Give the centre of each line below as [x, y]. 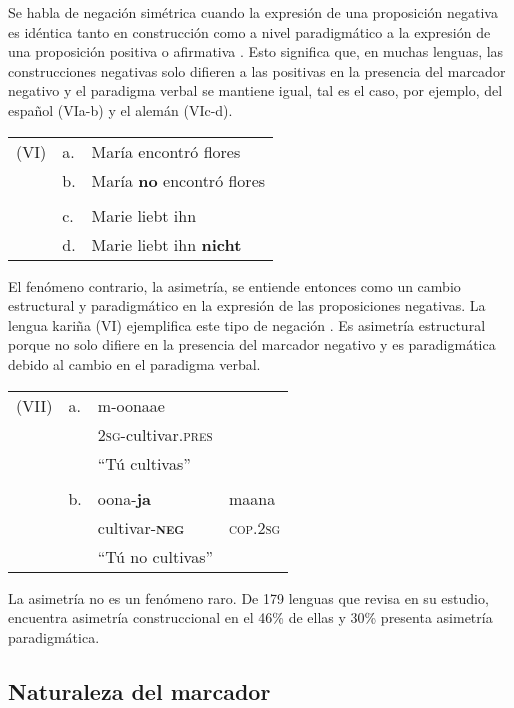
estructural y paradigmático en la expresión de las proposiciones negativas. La [247, 305]
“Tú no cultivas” [155, 556]
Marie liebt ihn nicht [166, 244]
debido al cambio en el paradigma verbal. [134, 363]
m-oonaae [131, 405]
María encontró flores [166, 151]
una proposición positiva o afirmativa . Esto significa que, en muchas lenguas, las [256, 51]
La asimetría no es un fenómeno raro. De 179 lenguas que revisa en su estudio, [248, 597]
